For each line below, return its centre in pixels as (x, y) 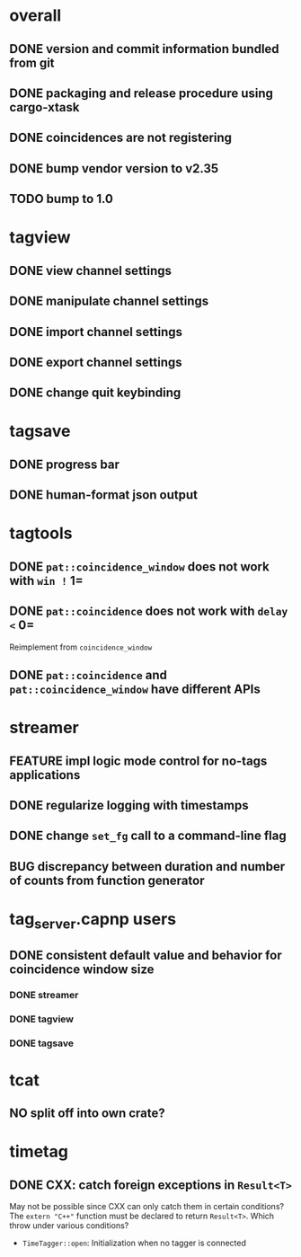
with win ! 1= (46, 580)
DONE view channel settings (91, 270)
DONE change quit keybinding (95, 393)
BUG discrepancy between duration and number (147, 867)
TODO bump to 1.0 (62, 199)
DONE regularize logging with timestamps (129, 806)
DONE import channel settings (96, 332)
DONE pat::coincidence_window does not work (139, 567)
